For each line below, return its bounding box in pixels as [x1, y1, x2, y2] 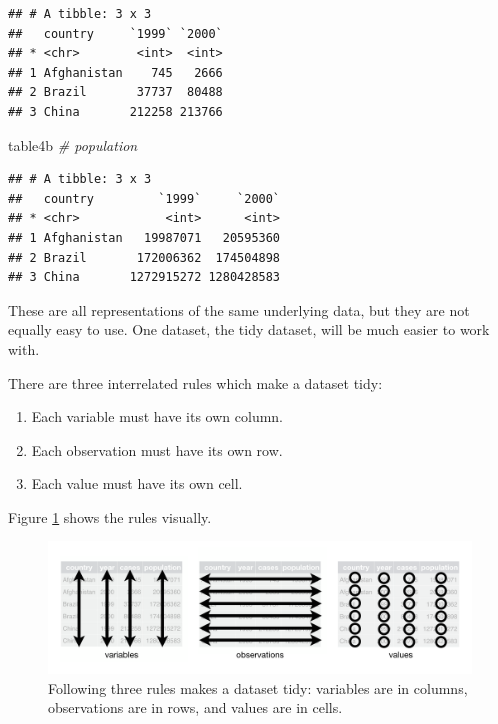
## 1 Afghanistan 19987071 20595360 [8, 230, 281, 245]
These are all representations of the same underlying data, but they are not [8, 299, 470, 320]
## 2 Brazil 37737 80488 [8, 85, 223, 100]
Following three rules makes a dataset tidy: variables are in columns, [48, 677, 468, 698]
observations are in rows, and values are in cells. [48, 697, 343, 718]
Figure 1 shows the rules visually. [8, 506, 212, 527]
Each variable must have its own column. [31, 406, 283, 427]
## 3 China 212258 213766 [8, 104, 223, 119]
